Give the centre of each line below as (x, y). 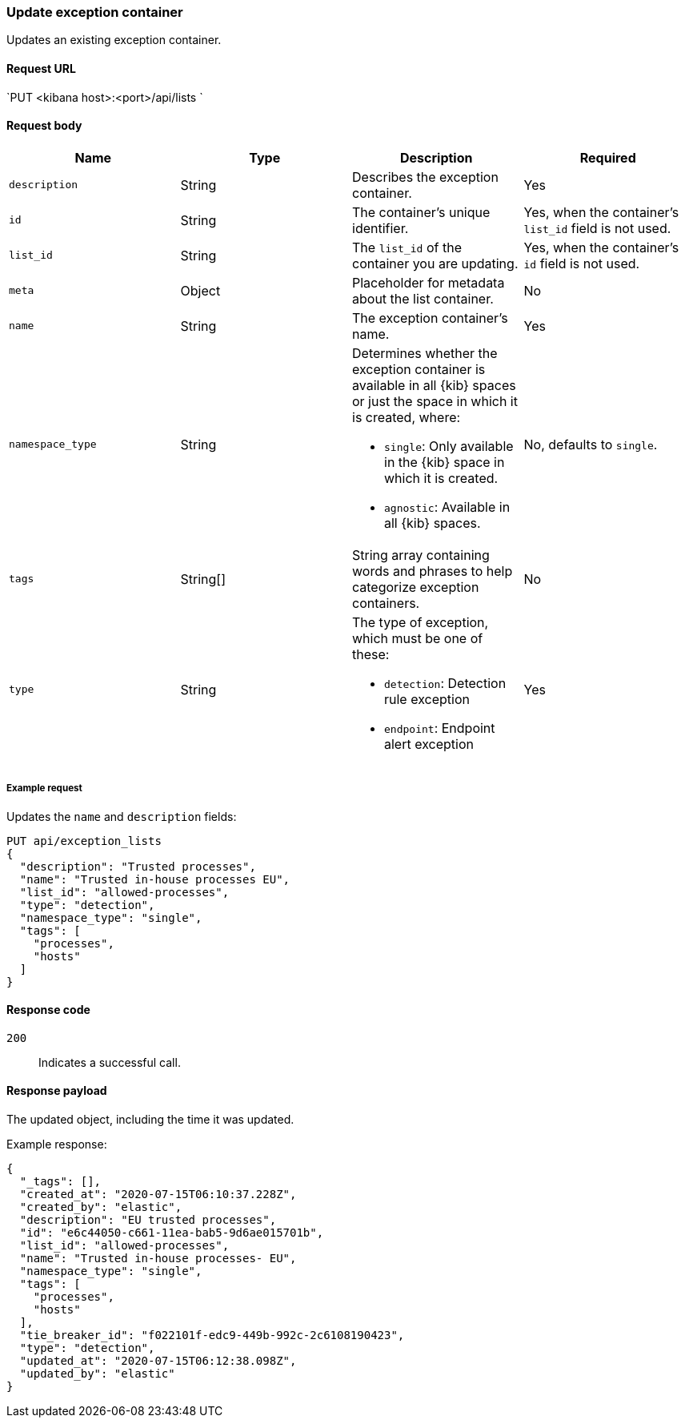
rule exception (427, 699)
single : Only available (449, 446)
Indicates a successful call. (110, 1062)
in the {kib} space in (445, 462)
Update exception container (95, 12)
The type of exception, (421, 622)
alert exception (429, 744)
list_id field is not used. (597, 228)
